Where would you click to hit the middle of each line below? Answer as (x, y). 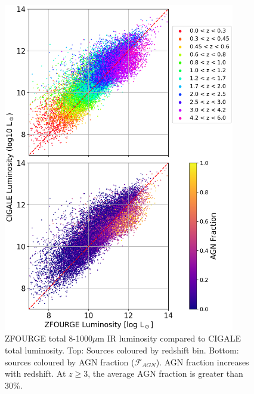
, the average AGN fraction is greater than (165, 373)
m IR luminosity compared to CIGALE (169, 338)
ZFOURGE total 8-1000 (49, 338)
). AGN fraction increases (202, 362)
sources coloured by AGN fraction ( (70, 362)
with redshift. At (35, 373)
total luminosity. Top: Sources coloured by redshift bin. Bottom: (122, 350)
